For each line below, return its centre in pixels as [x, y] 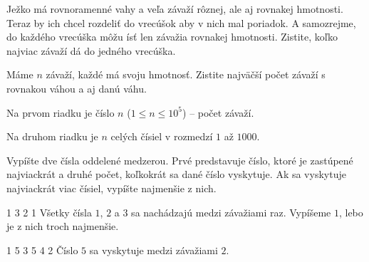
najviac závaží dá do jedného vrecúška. [91, 50]
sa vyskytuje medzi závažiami [154, 250]
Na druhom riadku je [52, 136]
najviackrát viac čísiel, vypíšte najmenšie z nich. [111, 188]
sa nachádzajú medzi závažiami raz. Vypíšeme [231, 212]
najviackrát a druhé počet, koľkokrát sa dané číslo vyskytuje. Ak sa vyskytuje [176, 174]
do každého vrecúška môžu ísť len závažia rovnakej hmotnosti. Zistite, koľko [172, 37]
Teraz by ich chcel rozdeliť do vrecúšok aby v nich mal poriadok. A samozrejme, [181, 22]
